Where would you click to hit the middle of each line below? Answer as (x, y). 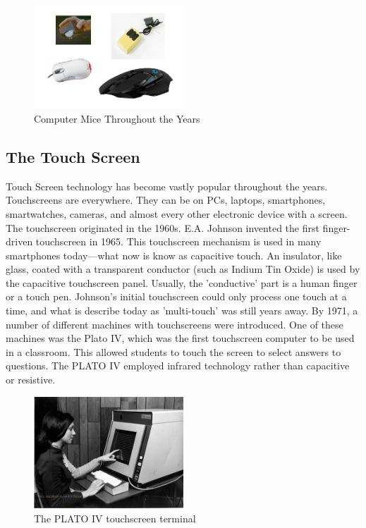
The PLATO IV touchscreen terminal (115, 518)
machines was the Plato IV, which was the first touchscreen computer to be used (180, 338)
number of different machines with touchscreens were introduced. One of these (175, 324)
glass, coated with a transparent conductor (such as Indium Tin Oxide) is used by (183, 269)
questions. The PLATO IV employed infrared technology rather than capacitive (178, 366)
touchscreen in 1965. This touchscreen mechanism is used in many (178, 241)
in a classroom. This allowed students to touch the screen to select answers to (173, 351)
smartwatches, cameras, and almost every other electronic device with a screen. (177, 213)
